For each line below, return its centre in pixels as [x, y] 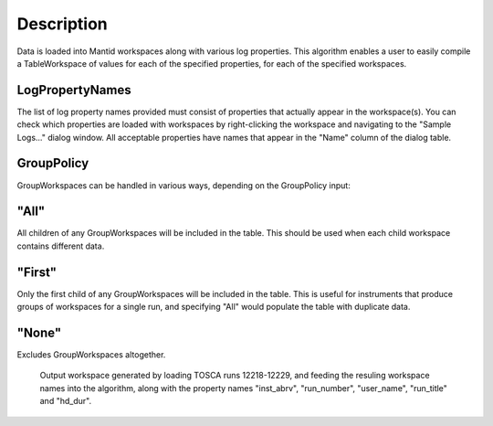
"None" [39, 332]
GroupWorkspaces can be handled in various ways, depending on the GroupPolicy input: [184, 185]
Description [63, 24]
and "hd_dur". [65, 401]
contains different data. [61, 246]
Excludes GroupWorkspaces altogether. [91, 355]
